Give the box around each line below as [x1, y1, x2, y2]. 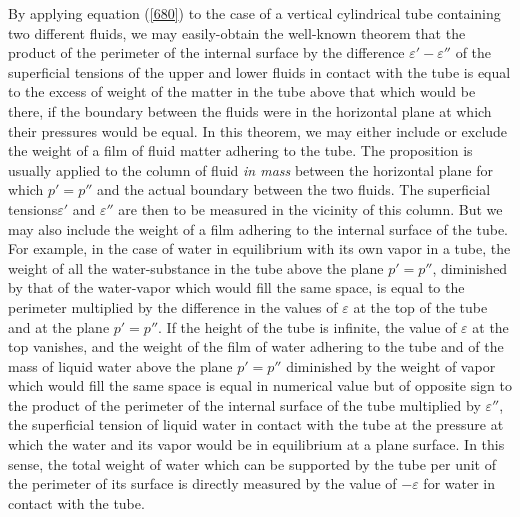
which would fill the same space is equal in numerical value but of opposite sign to [8, 375, 513, 396]
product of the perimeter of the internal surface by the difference [8, 42, 405, 63]
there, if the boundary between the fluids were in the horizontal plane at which [8, 100, 492, 121]
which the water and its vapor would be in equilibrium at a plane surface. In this [8, 434, 505, 455]
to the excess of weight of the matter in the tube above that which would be [8, 81, 476, 102]
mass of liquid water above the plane [8, 355, 233, 376]
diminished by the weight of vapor [286, 355, 496, 376]
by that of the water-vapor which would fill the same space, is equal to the [8, 277, 465, 298]
